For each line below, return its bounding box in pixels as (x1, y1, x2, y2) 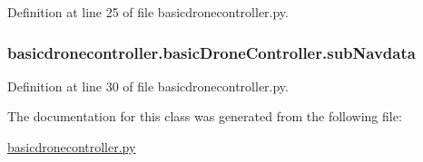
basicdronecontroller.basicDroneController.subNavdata (7, 41, 416, 63)
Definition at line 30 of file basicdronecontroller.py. (7, 76, 289, 95)
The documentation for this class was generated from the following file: (7, 107, 402, 126)
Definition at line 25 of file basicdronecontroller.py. (7, 3, 289, 21)
